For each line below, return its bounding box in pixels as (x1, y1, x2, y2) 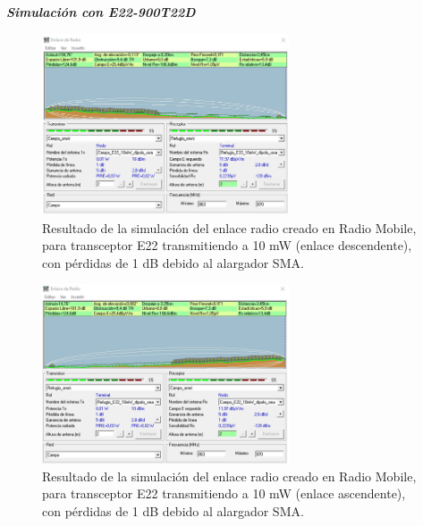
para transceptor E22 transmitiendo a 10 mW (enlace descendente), (42, 236, 412, 255)
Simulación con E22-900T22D (6, 3, 196, 21)
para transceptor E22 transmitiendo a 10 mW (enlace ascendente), (42, 484, 406, 503)
